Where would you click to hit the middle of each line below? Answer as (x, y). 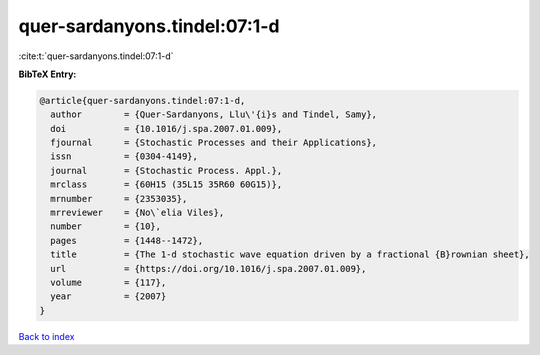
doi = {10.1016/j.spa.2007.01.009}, (166, 128)
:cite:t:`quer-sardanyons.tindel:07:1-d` (96, 56)
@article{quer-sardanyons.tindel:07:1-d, (142, 100)
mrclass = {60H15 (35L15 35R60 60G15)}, (166, 184)
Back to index (46, 336)
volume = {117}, (108, 282)
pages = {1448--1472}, (127, 240)
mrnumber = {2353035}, (119, 198)
